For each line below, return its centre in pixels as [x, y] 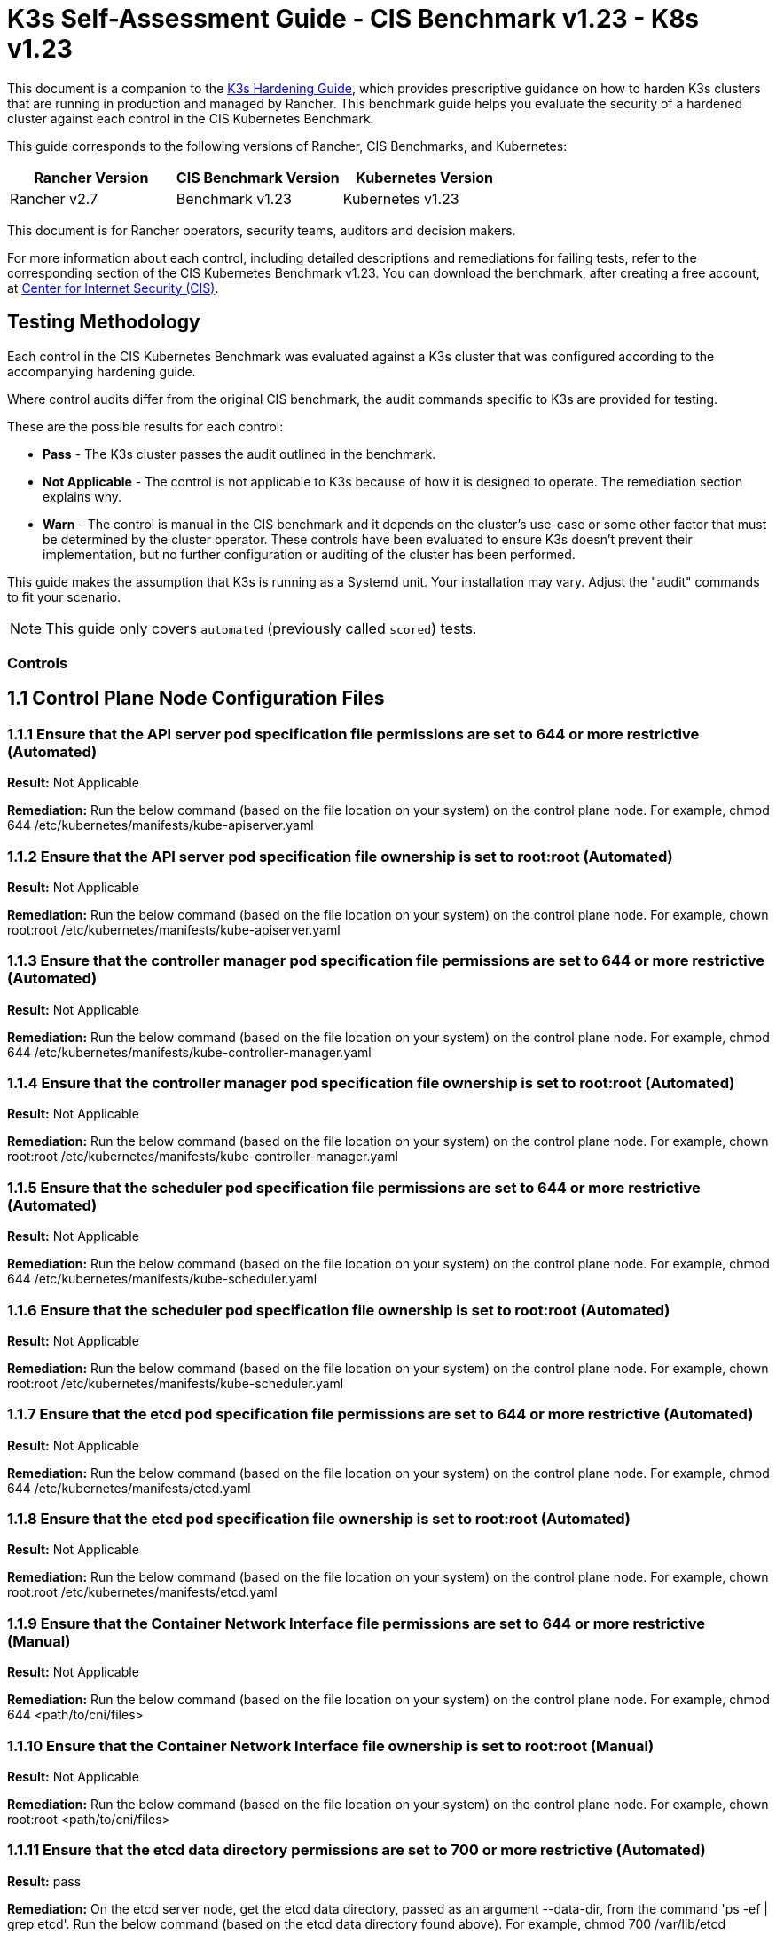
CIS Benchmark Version [258, 177]
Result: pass [44, 1881]
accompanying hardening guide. [102, 371]
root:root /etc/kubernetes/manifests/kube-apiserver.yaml [174, 929]
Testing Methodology [104, 322]
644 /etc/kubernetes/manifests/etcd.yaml [129, 1488]
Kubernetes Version [424, 177]
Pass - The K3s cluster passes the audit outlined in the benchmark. [239, 454]
